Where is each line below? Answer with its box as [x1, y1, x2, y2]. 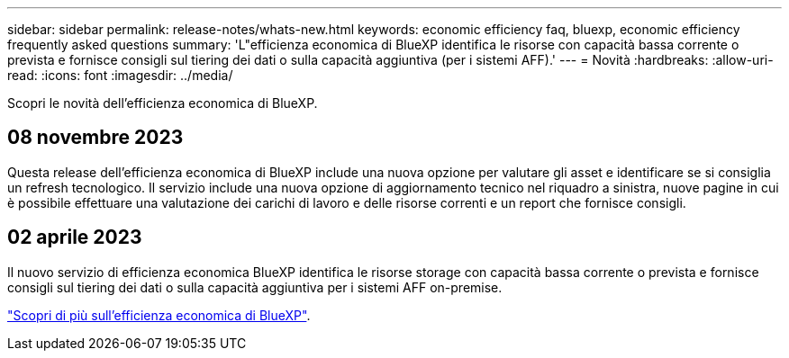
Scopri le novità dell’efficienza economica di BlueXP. [7, 95, 318, 111]
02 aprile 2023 [7, 226, 142, 249]
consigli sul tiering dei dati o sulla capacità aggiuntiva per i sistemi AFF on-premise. [7, 279, 503, 295]
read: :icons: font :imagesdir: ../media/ [7, 67, 233, 83]
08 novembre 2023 [7, 126, 184, 149]
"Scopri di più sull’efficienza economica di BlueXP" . [7, 307, 311, 323]
